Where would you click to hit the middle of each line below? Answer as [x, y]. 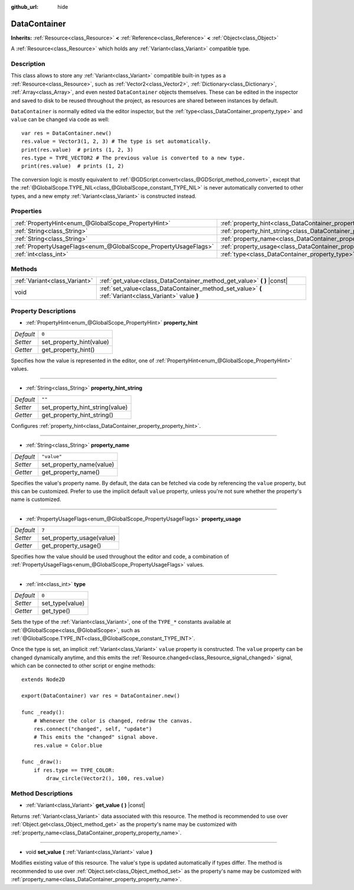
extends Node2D [43, 679]
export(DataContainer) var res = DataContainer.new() [101, 696]
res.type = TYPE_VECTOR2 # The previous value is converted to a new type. [133, 158]
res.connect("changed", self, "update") [93, 729]
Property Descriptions [43, 311]
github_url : [24, 7]
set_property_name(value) [78, 464]
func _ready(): [43, 712]
